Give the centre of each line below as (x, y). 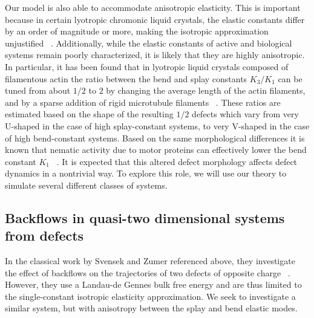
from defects (44, 235)
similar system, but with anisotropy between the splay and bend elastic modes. (151, 308)
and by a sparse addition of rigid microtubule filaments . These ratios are (143, 102)
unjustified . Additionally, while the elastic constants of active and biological (149, 43)
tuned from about (38, 90)
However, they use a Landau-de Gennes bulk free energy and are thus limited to (153, 284)
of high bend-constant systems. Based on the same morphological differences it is (155, 138)
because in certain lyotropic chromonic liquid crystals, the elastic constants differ (155, 19)
